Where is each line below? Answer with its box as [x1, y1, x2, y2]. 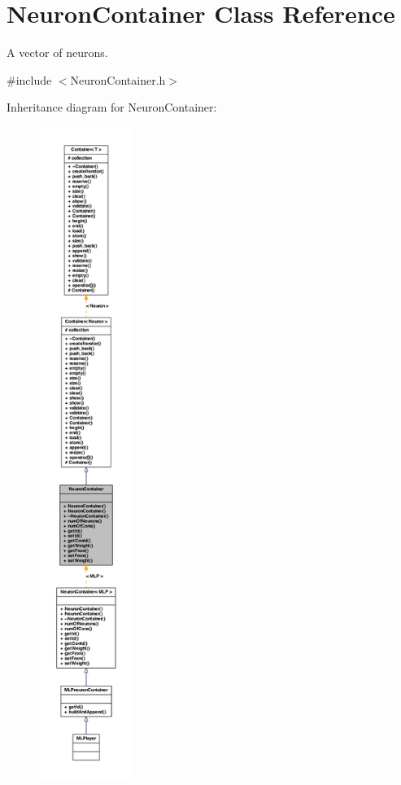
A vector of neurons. [7, 44, 108, 61]
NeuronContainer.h [70, 71, 166, 88]
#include [7, 71, 52, 88]
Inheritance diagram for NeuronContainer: [7, 99, 217, 116]
